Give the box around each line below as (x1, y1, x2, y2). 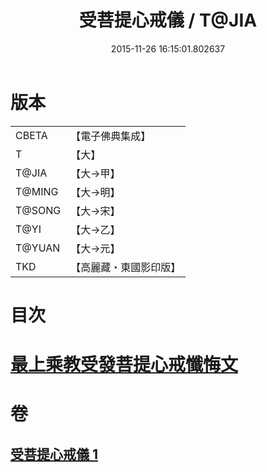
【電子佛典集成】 (70, 129, 152, 143)
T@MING (15, 184, 59, 198)
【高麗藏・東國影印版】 (70, 260, 182, 274)
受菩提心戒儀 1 (10, 446, 99, 463)
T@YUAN (15, 241, 61, 255)
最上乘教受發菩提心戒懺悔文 (10, 354, 239, 376)
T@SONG (15, 203, 62, 217)
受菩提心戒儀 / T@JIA (78, 9, 258, 32)
